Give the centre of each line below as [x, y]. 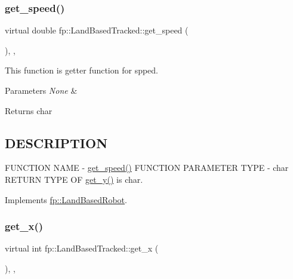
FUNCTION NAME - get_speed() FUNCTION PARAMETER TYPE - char [147, 168]
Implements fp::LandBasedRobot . [66, 199]
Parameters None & [41, 90]
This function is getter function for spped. [82, 70]
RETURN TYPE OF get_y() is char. [74, 179]
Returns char [29, 110]
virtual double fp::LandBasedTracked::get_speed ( [97, 30]
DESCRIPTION [56, 142]
